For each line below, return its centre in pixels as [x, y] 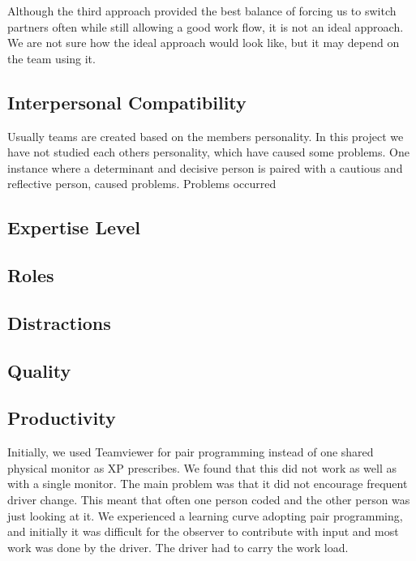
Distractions [59, 322]
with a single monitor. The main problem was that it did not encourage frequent [208, 484]
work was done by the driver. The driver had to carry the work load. [178, 547]
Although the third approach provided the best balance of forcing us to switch [202, 11]
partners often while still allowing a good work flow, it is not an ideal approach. [206, 26]
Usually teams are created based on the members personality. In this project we [206, 136]
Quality [39, 370]
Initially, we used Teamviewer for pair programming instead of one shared [191, 452]
